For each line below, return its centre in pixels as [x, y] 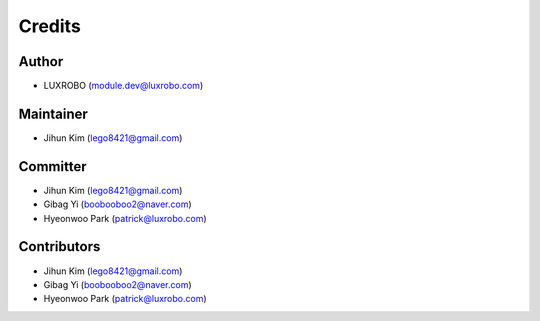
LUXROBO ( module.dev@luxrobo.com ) [123, 86]
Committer [52, 166]
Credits [50, 26]
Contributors [59, 246]
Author [41, 61]
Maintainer [53, 113]
